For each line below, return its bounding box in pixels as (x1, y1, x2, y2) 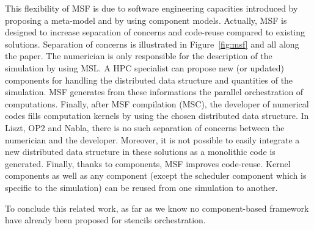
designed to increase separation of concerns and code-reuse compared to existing (5, 26, 305, 38)
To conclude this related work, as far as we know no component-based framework (5, 201, 309, 214)
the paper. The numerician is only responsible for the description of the (5, 49, 272, 62)
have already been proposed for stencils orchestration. (5, 214, 206, 226)
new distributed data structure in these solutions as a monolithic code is (5, 145, 276, 158)
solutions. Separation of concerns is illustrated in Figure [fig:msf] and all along (5, 37, 299, 50)
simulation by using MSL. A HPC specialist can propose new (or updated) (5, 61, 285, 74)
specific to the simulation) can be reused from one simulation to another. (5, 181, 278, 193)
